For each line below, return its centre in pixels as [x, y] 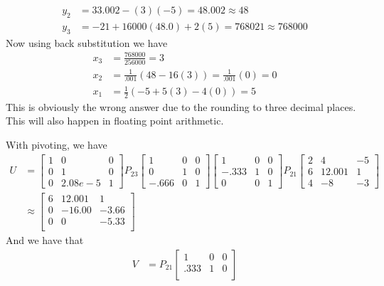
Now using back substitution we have [87, 42]
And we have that [45, 239]
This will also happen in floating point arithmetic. [115, 121]
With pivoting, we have [57, 145]
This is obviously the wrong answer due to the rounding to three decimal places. [181, 106]
